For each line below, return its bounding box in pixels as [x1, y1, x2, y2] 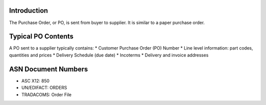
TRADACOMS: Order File [21, 91, 71, 98]
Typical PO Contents [9, 32, 74, 41]
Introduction [9, 6, 48, 15]
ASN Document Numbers [9, 65, 88, 73]
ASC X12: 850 [21, 78, 50, 83]
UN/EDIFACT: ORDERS [21, 85, 67, 91]
